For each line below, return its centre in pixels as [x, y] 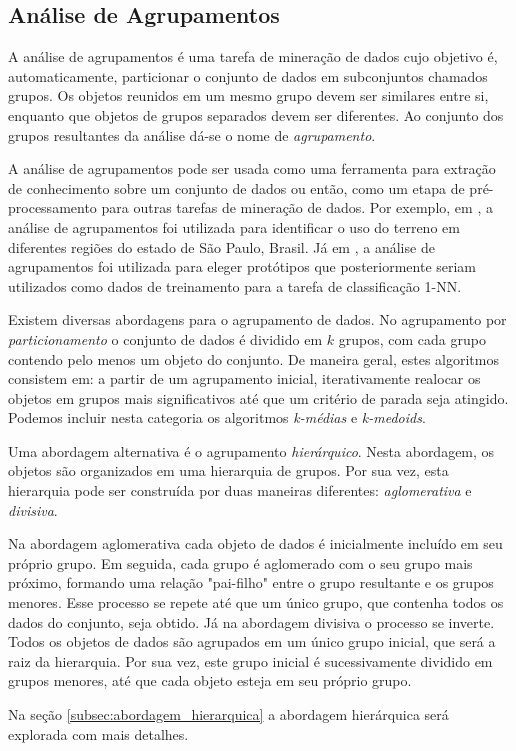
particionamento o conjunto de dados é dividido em [165, 338]
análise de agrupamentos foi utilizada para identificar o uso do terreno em [234, 226]
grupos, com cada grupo [412, 338]
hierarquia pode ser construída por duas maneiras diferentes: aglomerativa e [240, 490]
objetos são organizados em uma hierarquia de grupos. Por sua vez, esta [228, 470]
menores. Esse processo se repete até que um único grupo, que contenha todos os [256, 602]
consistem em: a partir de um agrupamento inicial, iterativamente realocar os [244, 378]
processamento [52, 207]
